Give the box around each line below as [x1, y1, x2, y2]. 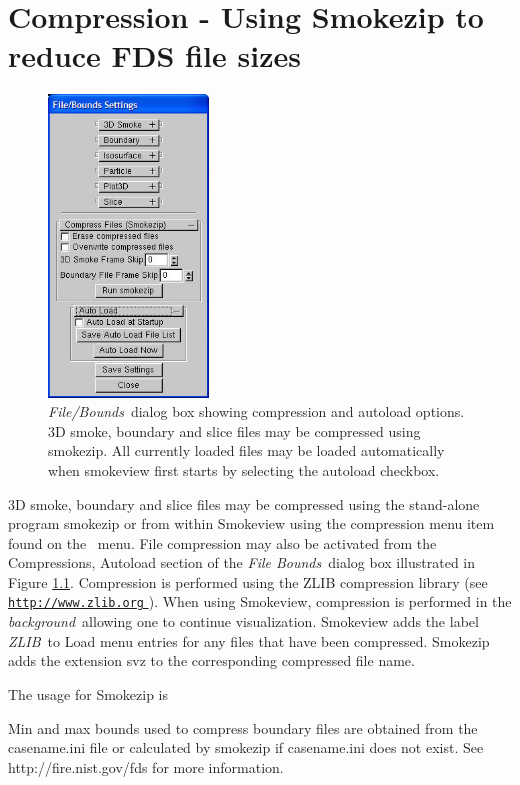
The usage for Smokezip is [8, 683, 169, 704]
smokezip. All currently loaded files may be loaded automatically [48, 440, 445, 461]
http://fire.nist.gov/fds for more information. [8, 756, 284, 777]
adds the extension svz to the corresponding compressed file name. [8, 650, 415, 671]
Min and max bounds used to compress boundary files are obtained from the [8, 717, 478, 738]
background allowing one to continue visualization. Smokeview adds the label [8, 611, 479, 632]
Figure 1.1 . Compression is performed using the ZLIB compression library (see [8, 571, 488, 592]
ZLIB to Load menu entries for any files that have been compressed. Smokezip [8, 630, 490, 651]
